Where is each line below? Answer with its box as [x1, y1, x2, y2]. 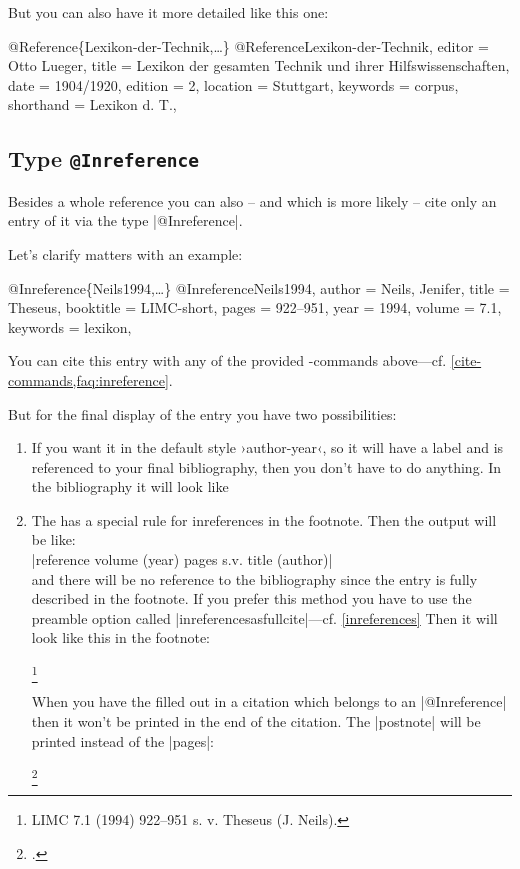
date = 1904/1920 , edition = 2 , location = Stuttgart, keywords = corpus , [8, 74, 459, 95]
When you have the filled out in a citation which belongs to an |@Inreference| [31, 691, 507, 712]
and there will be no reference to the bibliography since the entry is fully [31, 568, 478, 589]
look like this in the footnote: [31, 627, 211, 648]
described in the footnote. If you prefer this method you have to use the [31, 588, 472, 609]
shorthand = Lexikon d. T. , [8, 94, 177, 115]
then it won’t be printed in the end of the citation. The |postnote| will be [31, 710, 481, 731]
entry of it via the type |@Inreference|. [8, 210, 243, 231]
